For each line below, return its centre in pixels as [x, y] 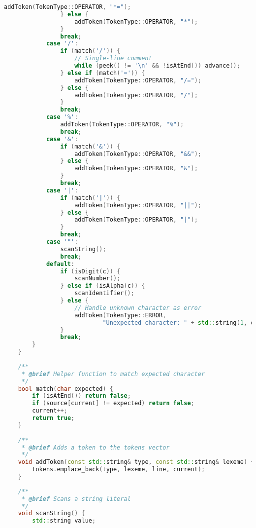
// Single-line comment [113, 58]
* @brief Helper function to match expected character [113, 374]
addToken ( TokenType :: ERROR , [120, 315]
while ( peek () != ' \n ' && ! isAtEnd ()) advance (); [157, 66]
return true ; [53, 418]
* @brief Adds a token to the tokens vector [96, 447]
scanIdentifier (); [104, 293]
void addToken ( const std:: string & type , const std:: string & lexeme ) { [136, 462]
